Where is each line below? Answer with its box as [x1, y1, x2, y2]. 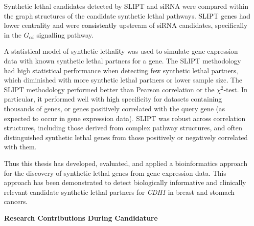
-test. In [224, 84, 248, 94]
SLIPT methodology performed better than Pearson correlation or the [4, 84, 214, 94]
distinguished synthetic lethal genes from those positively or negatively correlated [4, 132, 248, 142]
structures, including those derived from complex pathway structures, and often [4, 123, 243, 133]
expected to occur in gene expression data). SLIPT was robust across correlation [4, 113, 246, 123]
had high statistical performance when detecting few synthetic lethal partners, [4, 65, 238, 75]
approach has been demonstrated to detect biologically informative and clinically [4, 177, 246, 187]
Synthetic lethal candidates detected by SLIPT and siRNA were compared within [4, 1, 249, 11]
